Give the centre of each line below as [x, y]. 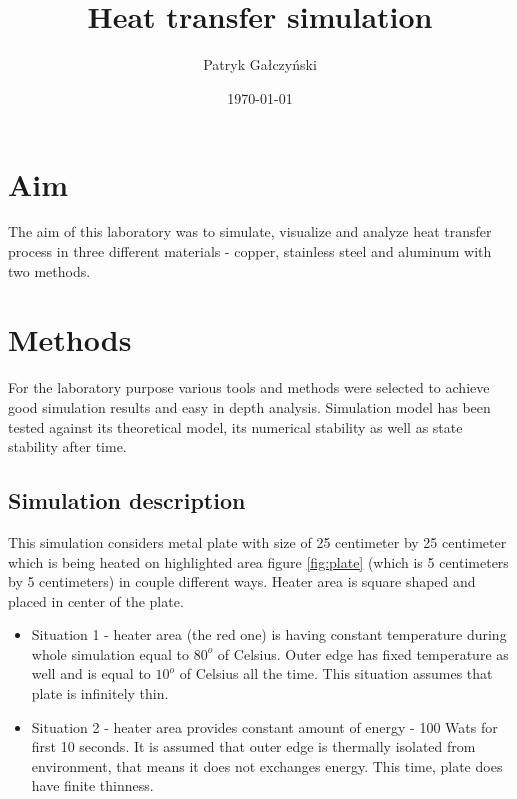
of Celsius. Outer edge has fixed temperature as [363, 653]
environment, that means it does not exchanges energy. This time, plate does [267, 765]
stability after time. [67, 446]
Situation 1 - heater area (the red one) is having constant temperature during [269, 634]
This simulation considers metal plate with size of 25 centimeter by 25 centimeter [257, 541]
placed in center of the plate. [96, 600]
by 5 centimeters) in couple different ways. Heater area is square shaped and [242, 581]
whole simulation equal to [110, 653]
